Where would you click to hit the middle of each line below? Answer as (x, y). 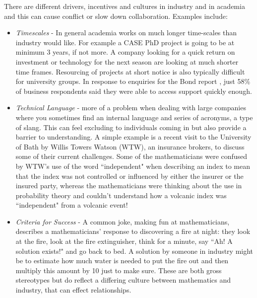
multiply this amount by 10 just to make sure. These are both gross (119, 270)
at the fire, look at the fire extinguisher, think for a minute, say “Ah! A (124, 241)
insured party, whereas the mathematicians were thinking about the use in (129, 186)
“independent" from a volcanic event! (72, 205)
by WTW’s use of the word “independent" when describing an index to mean (133, 166)
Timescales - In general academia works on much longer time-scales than (126, 33)
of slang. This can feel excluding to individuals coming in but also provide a (131, 127)
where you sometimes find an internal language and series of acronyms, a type (134, 117)
